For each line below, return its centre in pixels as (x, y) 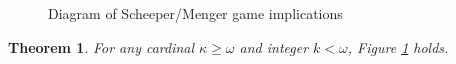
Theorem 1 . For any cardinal (101, 46)
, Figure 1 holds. (398, 46)
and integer (274, 46)
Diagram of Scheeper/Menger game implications (195, 13)
